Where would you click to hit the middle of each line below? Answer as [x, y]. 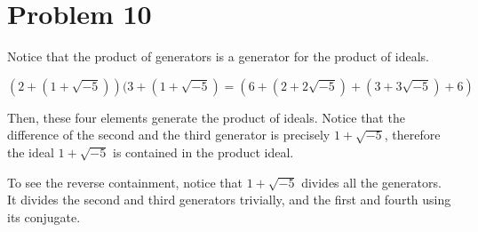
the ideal [31, 152]
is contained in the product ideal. [203, 152]
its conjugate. [44, 216]
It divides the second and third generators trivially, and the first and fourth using [229, 200]
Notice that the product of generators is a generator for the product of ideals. [218, 56]
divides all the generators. [371, 182]
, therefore [412, 135]
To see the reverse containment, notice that [125, 182]
